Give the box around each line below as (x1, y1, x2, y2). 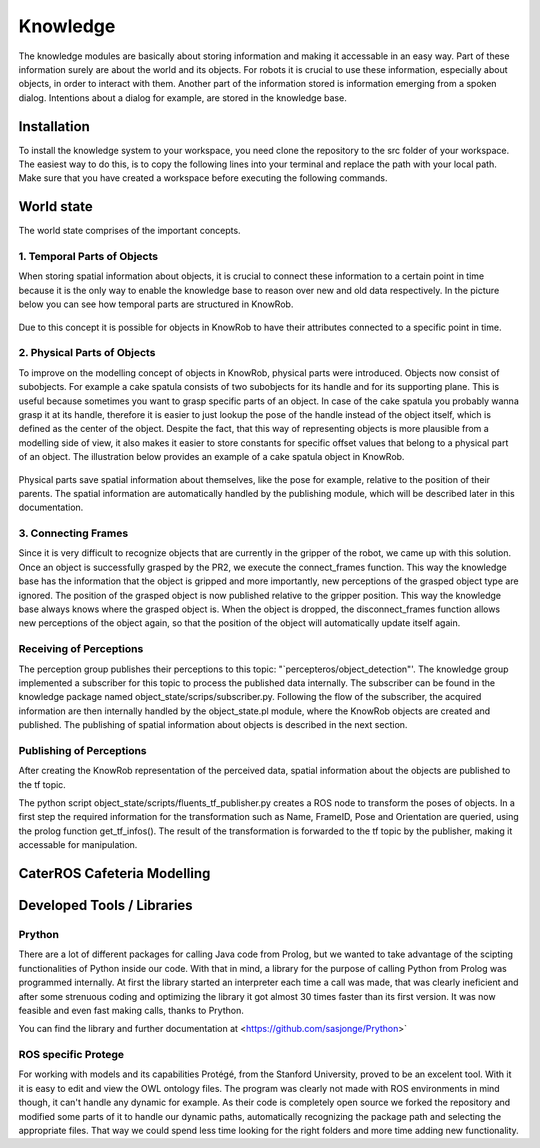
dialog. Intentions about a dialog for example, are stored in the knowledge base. (18, 91, 347, 104)
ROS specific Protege (18, 1048, 125, 1062)
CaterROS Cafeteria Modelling (18, 865, 211, 882)
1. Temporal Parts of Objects (18, 250, 159, 264)
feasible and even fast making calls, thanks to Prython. (18, 1004, 244, 1016)
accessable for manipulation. (18, 839, 138, 851)
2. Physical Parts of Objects (18, 346, 156, 360)
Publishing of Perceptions (18, 743, 147, 757)
